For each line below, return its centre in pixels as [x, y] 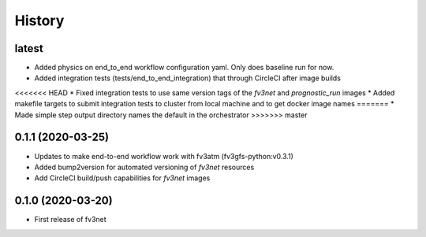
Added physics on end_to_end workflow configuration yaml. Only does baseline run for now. [184, 68]
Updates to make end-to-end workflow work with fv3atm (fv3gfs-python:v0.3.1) [164, 156]
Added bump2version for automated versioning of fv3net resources [144, 167]
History [39, 20]
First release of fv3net [70, 220]
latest [29, 48]
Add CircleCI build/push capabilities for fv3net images [122, 178]
